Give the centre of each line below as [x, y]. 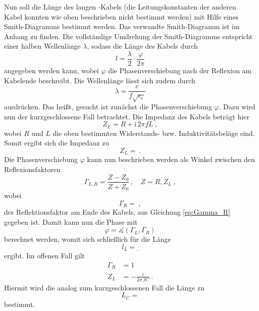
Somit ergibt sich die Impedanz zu [57, 143]
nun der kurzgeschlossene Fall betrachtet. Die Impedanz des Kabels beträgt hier [127, 116]
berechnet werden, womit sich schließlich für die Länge [88, 239]
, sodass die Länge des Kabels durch [142, 46]
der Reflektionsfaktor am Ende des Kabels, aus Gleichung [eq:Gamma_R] [117, 212]
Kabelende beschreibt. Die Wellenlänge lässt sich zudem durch [100, 80]
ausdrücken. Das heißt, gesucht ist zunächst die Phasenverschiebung [108, 107]
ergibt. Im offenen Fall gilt [45, 256]
